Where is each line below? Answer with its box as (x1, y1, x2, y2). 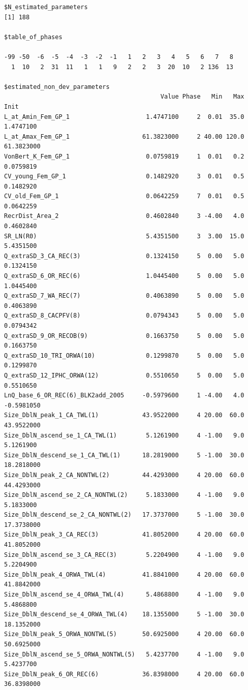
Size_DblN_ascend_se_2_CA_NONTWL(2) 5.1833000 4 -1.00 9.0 (4, 491, 244, 499)
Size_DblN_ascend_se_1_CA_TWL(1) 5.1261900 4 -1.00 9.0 (4, 431, 244, 439)
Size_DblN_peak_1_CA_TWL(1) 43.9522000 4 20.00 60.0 (4, 412, 244, 419)
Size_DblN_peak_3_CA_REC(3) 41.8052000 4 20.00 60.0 (4, 531, 244, 539)
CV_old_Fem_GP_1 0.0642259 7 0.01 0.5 (4, 193, 244, 200)
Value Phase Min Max (160, 93, 244, 101)
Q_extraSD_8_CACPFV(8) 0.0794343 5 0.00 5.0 (4, 312, 244, 320)
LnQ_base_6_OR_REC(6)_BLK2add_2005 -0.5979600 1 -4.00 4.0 (4, 392, 244, 399)
